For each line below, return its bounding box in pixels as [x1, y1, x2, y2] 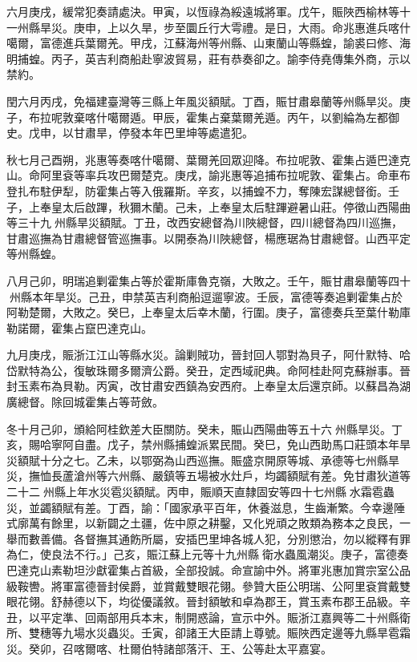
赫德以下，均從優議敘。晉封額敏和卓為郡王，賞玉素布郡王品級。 [62, 593, 399, 610]
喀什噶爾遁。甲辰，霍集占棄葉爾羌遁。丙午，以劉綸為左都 [84, 108, 388, 125]
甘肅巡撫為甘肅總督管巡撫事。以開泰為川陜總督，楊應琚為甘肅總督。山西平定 [6, 229, 411, 246]
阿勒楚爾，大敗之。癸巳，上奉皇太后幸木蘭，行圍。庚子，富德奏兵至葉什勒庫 [6, 304, 411, 321]
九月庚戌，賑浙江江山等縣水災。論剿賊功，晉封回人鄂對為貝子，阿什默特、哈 [6, 346, 411, 363]
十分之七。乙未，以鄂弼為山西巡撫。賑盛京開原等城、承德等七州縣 [39, 451, 388, 468]
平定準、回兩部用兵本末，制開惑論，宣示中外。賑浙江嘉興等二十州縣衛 [39, 608, 411, 625]
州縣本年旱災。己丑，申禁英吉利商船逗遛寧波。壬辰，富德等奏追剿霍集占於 [9, 288, 403, 305]
